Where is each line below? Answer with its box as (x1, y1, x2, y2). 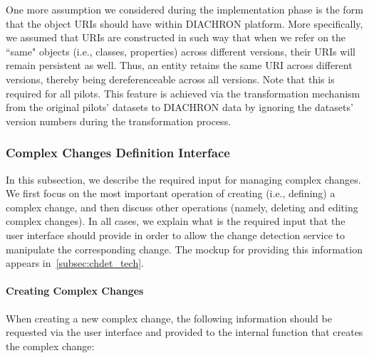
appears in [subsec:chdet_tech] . (6, 256, 144, 270)
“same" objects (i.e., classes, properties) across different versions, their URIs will (6, 43, 355, 58)
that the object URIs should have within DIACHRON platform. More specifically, (6, 16, 363, 31)
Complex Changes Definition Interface (6, 144, 230, 162)
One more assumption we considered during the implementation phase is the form (6, 2, 363, 16)
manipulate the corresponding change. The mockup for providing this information (6, 241, 363, 256)
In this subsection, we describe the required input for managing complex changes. (6, 172, 361, 186)
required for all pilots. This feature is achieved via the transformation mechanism (6, 85, 360, 100)
